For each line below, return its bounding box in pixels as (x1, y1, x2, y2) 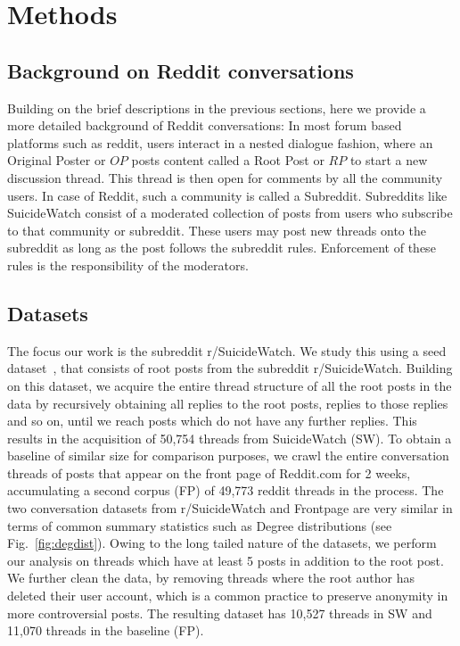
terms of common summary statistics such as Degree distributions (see (7, 516, 392, 534)
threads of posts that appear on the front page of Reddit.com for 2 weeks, (7, 463, 411, 482)
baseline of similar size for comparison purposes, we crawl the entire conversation (7, 446, 449, 465)
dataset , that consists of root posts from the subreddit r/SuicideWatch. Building (7, 359, 453, 377)
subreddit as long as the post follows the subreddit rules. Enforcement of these (7, 238, 436, 257)
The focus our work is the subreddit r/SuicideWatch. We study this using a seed (7, 341, 447, 360)
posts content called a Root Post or (131, 151, 324, 170)
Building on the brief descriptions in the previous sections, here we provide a (7, 98, 426, 117)
